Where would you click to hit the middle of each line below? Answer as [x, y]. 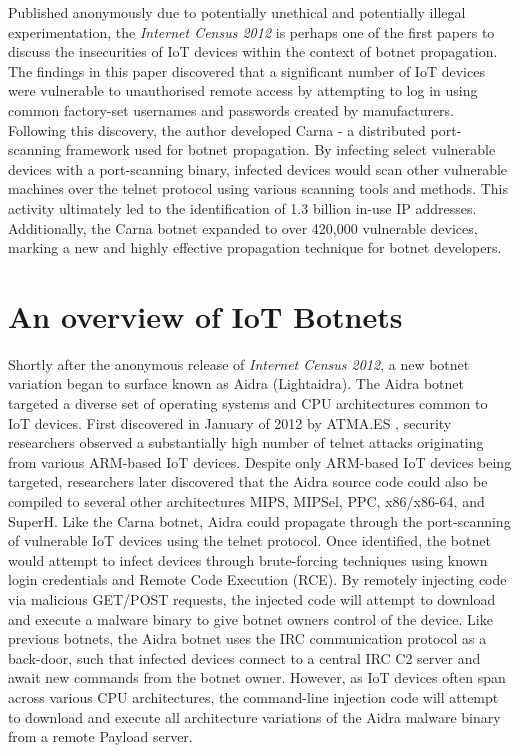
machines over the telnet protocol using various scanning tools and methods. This [258, 188]
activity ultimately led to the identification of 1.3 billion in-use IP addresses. [242, 207]
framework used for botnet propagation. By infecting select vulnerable [280, 149]
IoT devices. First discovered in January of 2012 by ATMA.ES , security [230, 422]
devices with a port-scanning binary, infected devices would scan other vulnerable [258, 168]
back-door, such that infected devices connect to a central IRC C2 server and [244, 657]
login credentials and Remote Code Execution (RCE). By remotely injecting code [257, 579]
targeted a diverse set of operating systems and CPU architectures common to [248, 403]
